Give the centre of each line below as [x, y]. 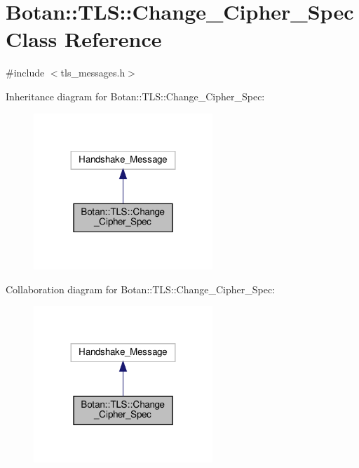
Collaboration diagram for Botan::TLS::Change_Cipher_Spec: [141, 289]
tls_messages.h [93, 73]
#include [25, 73]
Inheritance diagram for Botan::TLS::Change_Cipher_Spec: [135, 96]
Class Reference [84, 39]
